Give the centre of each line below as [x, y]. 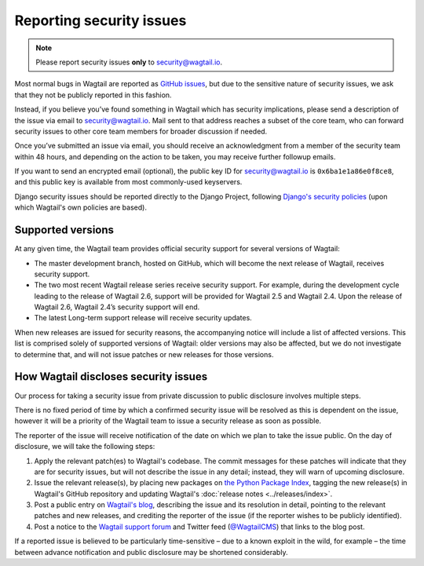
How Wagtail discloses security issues [111, 377]
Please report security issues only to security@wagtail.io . [129, 62]
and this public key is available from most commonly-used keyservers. [128, 182]
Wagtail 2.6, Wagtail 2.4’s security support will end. [117, 307]
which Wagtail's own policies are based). [80, 207]
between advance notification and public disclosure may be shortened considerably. [151, 552]
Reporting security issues [101, 20]
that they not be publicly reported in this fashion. [93, 95]
